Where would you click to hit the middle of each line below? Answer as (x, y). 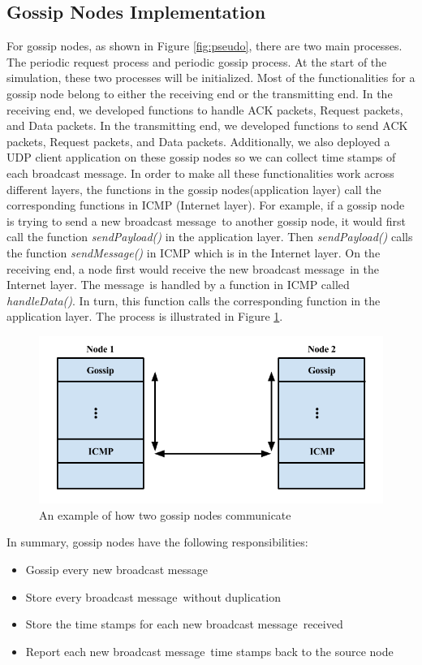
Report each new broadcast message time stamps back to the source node (209, 651)
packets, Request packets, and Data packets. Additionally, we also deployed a (198, 141)
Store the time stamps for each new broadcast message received (184, 624)
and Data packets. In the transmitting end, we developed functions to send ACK (207, 125)
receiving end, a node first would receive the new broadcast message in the (193, 268)
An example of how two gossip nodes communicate (165, 514)
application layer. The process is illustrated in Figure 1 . (145, 316)
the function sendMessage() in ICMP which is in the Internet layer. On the (194, 252)
